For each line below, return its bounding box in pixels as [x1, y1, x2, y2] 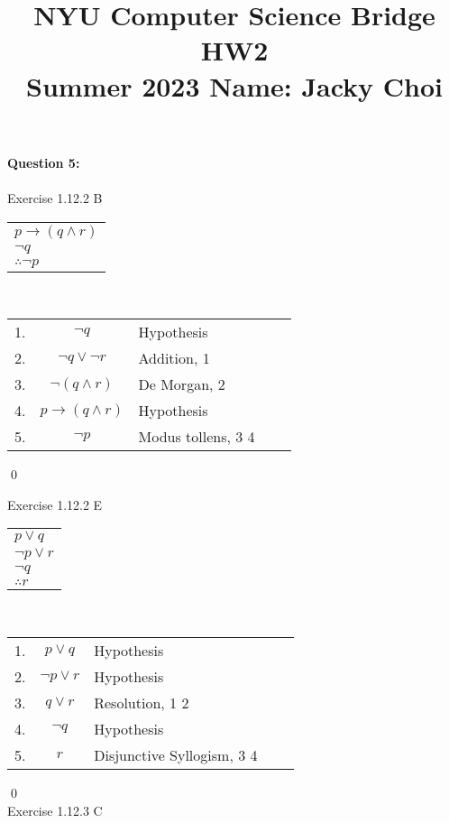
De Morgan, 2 [138, 374, 225, 395]
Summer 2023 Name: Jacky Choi [25, 67, 443, 104]
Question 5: [7, 153, 80, 171]
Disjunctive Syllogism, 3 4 [94, 744, 258, 765]
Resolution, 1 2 [94, 691, 189, 713]
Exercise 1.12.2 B [7, 188, 103, 207]
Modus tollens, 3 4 [138, 426, 255, 448]
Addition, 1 [138, 347, 210, 369]
